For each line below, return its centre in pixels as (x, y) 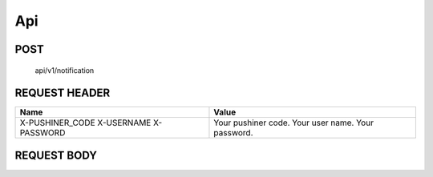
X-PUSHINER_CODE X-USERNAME (85, 123)
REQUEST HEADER (63, 93)
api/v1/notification (65, 70)
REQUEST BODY (56, 155)
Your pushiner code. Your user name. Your (294, 123)
